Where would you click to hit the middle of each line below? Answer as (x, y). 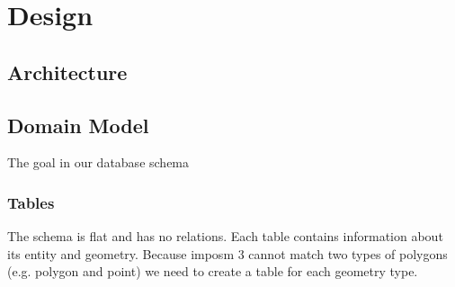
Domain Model (78, 125)
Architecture (67, 72)
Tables (31, 202)
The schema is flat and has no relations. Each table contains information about (225, 236)
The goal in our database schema (98, 162)
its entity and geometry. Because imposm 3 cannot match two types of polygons (227, 253)
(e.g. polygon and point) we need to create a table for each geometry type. (213, 271)
